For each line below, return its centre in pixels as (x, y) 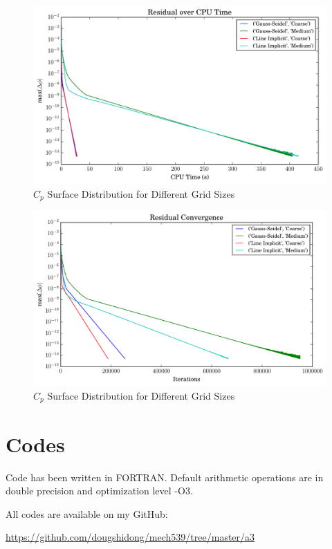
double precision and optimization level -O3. (99, 491)
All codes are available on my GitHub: (87, 513)
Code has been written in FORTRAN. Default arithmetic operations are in (165, 477)
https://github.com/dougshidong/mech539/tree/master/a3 (130, 537)
